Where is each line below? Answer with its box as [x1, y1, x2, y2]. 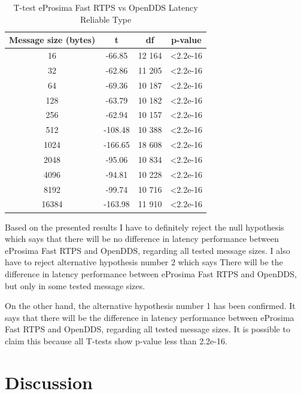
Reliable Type [80, 13, 132, 25]
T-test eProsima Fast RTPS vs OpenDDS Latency [13, 1, 198, 13]
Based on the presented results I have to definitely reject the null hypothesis [5, 220, 284, 233]
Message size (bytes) [9, 34, 96, 46]
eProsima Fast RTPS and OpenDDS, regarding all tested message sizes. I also [5, 244, 290, 256]
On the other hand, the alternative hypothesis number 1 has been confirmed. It [5, 299, 296, 312]
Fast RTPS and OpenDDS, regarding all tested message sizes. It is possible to [5, 323, 290, 335]
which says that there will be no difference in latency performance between [5, 232, 279, 245]
